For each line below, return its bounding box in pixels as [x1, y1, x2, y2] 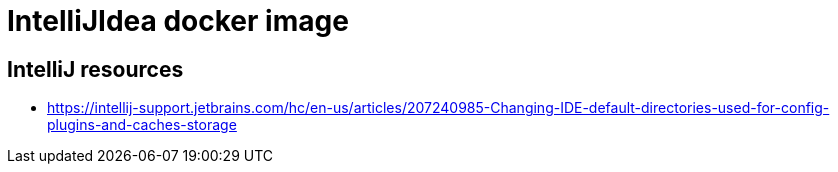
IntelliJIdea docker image [7, 4, 349, 38]
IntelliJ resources [7, 56, 184, 82]
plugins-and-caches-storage [47, 116, 237, 134]
